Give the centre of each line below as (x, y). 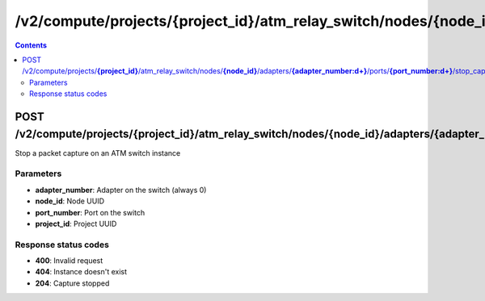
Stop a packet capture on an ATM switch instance (98, 153)
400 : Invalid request (69, 261)
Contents (31, 45)
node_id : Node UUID (70, 201)
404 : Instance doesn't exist (81, 272)
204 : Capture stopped (72, 283)
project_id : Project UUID (76, 224)
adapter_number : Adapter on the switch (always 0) (121, 190)
